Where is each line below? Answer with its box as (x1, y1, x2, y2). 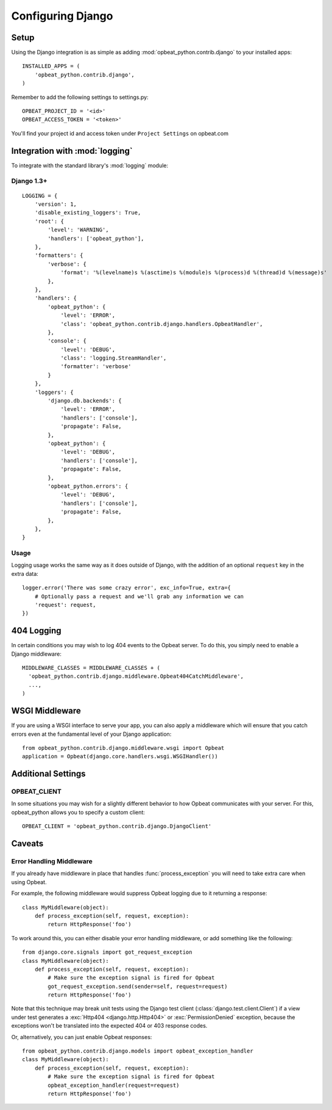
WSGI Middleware (11, 706, 82, 716)
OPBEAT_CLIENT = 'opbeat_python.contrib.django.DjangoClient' (22, 823, 212, 830)
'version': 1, (34, 201, 77, 208)
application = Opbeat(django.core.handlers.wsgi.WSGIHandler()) (22, 753, 219, 760)
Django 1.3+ (11, 177, 48, 186)
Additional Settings (11, 769, 86, 779)
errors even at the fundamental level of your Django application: (11, 730, 172, 738)
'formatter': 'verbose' (60, 363, 132, 370)
